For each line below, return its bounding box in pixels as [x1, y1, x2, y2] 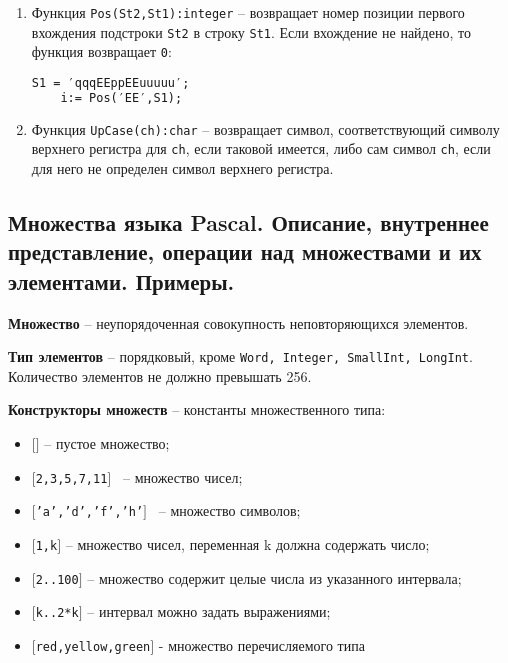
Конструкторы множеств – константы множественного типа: [8, 399, 386, 420]
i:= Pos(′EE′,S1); [60, 90, 183, 105]
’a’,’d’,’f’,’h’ [35, 505, 144, 520]
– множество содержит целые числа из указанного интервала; [87, 567, 462, 588]
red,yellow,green [35, 639, 151, 654]
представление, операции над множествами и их [8, 236, 482, 267]
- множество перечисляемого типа [158, 634, 365, 655]
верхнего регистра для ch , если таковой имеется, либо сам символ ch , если [31, 138, 491, 159]
